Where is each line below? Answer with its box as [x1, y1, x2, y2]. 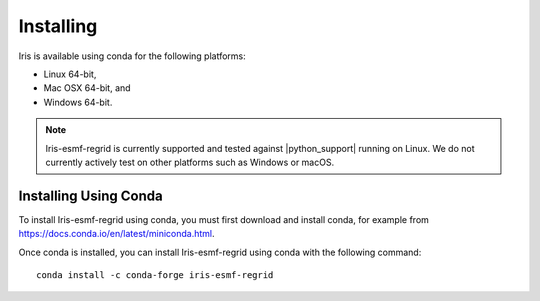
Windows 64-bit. [43, 96, 113, 108]
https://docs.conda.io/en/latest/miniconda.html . [18, 228, 215, 240]
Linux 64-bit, [43, 68, 97, 80]
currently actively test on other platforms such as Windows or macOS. [45, 156, 335, 168]
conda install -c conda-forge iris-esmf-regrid [36, 269, 274, 280]
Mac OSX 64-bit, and [43, 82, 131, 94]
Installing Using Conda [18, 187, 164, 204]
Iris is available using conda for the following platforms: [18, 50, 246, 62]
